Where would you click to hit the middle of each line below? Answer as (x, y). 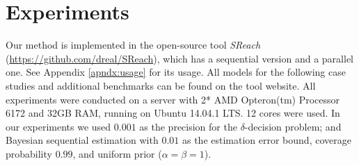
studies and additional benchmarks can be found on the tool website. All (161, 85)
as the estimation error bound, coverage (266, 140)
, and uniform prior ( (117, 153)
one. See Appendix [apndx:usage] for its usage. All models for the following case (176, 72)
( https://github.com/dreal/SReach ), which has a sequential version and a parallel (179, 58)
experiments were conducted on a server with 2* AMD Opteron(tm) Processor (173, 99)
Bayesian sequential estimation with (82, 140)
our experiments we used (58, 126)
